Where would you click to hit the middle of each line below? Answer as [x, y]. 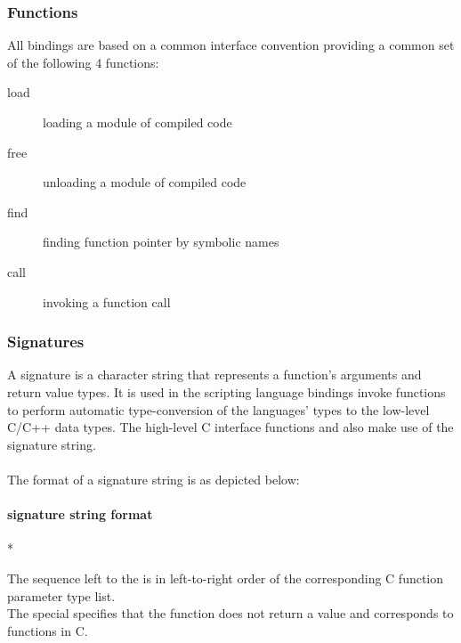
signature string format [80, 514]
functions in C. [48, 630]
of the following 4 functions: [83, 62]
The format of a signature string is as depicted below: [154, 479]
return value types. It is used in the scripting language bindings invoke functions [226, 391]
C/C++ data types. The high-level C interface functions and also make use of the [230, 427]
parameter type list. [61, 595]
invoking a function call [107, 301]
